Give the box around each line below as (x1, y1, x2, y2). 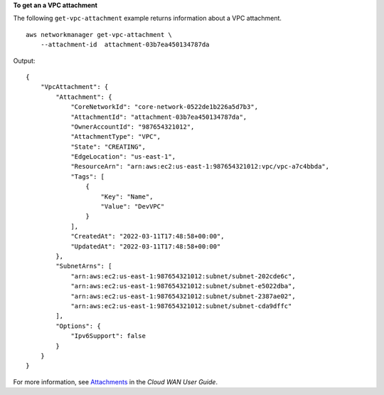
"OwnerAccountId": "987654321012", (70, 122, 195, 131)
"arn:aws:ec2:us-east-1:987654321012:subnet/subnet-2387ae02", (70, 292, 296, 300)
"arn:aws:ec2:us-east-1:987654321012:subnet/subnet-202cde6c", (70, 272, 296, 280)
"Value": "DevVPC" (100, 203, 165, 211)
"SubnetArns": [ (55, 262, 112, 270)
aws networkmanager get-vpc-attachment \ (26, 31, 172, 38)
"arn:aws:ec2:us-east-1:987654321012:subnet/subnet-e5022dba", (70, 282, 296, 290)
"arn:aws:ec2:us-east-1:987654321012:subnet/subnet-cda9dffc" (70, 302, 292, 310)
